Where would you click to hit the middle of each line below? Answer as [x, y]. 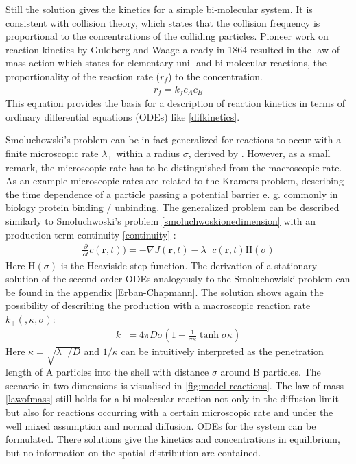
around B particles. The [271, 372]
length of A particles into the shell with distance [107, 372]
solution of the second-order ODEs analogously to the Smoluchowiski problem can [178, 279]
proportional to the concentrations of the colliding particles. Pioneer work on [167, 36]
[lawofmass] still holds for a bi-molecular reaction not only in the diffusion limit [172, 399]
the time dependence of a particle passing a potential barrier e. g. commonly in [172, 194]
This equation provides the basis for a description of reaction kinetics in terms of [176, 103]
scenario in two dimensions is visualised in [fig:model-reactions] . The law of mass [175, 385]
